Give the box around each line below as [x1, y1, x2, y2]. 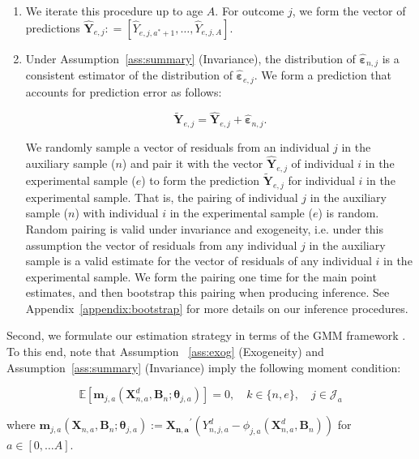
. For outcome [215, 2, 284, 19]
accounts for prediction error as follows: [25, 83, 222, 100]
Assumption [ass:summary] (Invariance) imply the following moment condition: [6, 358, 401, 375]
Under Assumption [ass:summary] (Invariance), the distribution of [25, 49, 356, 66]
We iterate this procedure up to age [25, 2, 203, 19]
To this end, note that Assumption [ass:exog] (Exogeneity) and [6, 343, 324, 360]
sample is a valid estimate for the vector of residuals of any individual [25, 252, 372, 269]
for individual [288, 171, 355, 188]
